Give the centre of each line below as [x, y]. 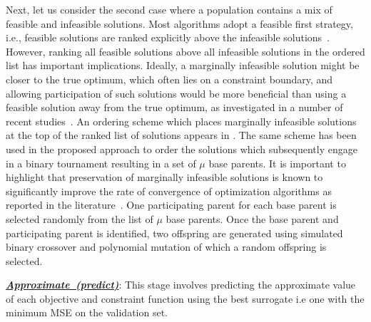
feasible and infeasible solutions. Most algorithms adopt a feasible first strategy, [179, 23]
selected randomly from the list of [80, 218]
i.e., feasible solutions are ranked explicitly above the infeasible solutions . [168, 37]
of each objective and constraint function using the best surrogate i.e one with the [185, 298]
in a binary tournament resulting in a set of [101, 163]
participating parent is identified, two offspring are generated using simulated [174, 233]
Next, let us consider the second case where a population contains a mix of [169, 9]
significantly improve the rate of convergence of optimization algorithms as [169, 191]
